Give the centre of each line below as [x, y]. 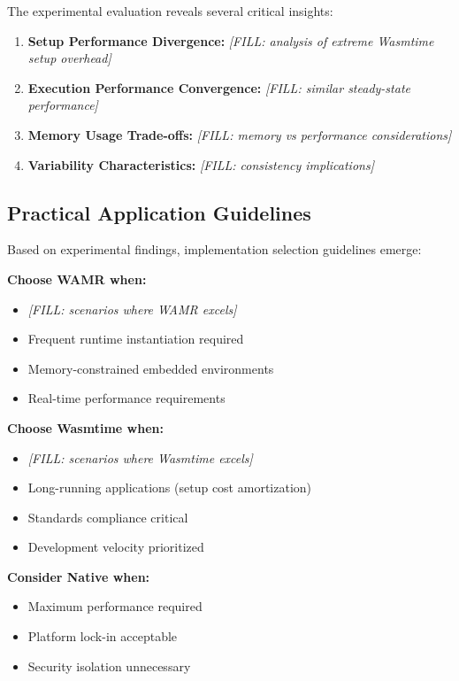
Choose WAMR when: [77, 279]
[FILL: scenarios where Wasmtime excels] [140, 457]
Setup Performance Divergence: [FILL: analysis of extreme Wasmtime [231, 40]
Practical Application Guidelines [159, 212]
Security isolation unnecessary [109, 666]
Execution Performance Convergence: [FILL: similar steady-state [219, 87]
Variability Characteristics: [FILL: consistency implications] [201, 164]
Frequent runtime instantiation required [136, 339]
